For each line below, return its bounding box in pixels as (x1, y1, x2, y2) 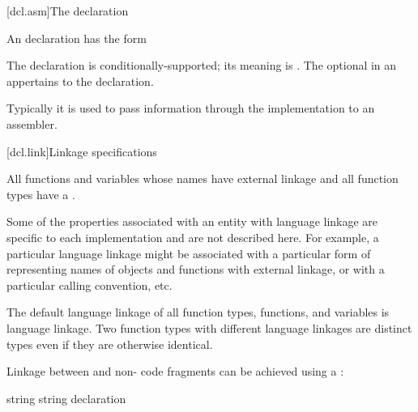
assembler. (6, 115, 58, 132)
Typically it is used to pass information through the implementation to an (6, 100, 375, 117)
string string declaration (6, 389, 126, 406)
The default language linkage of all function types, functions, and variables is (6, 304, 390, 321)
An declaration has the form (6, 29, 147, 46)
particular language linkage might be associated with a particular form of (6, 244, 371, 261)
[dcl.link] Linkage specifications (6, 142, 157, 159)
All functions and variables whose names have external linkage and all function (6, 170, 399, 187)
